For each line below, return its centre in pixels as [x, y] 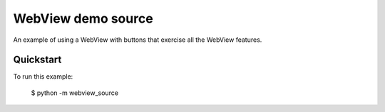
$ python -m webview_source [75, 93]
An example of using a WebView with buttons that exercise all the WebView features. [138, 40]
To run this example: [43, 77]
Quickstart [37, 60]
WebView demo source [83, 18]
